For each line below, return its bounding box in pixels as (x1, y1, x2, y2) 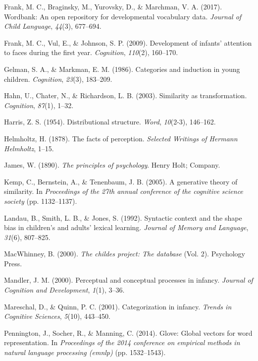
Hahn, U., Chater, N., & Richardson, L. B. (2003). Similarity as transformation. (4, 90, 247, 101)
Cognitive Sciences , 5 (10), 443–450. (4, 311, 110, 321)
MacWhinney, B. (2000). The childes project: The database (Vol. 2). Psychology (4, 248, 245, 259)
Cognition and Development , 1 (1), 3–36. (4, 285, 125, 295)
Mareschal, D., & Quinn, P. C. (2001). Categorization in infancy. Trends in (4, 301, 232, 311)
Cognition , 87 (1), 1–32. (4, 100, 74, 110)
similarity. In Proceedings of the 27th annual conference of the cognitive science (4, 186, 243, 196)
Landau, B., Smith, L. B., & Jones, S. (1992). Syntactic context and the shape (4, 212, 242, 223)
